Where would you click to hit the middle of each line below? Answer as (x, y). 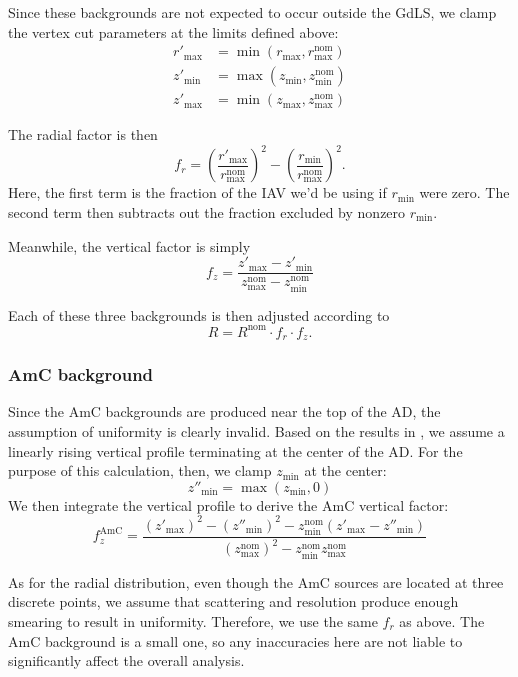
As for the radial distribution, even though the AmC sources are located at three (256, 581)
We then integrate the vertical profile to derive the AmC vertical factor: (228, 504)
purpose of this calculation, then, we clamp (140, 470)
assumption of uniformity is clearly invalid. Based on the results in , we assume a (256, 431)
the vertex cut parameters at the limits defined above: (173, 31)
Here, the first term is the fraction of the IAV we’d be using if (197, 192)
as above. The (442, 621)
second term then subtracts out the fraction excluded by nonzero (207, 211)
